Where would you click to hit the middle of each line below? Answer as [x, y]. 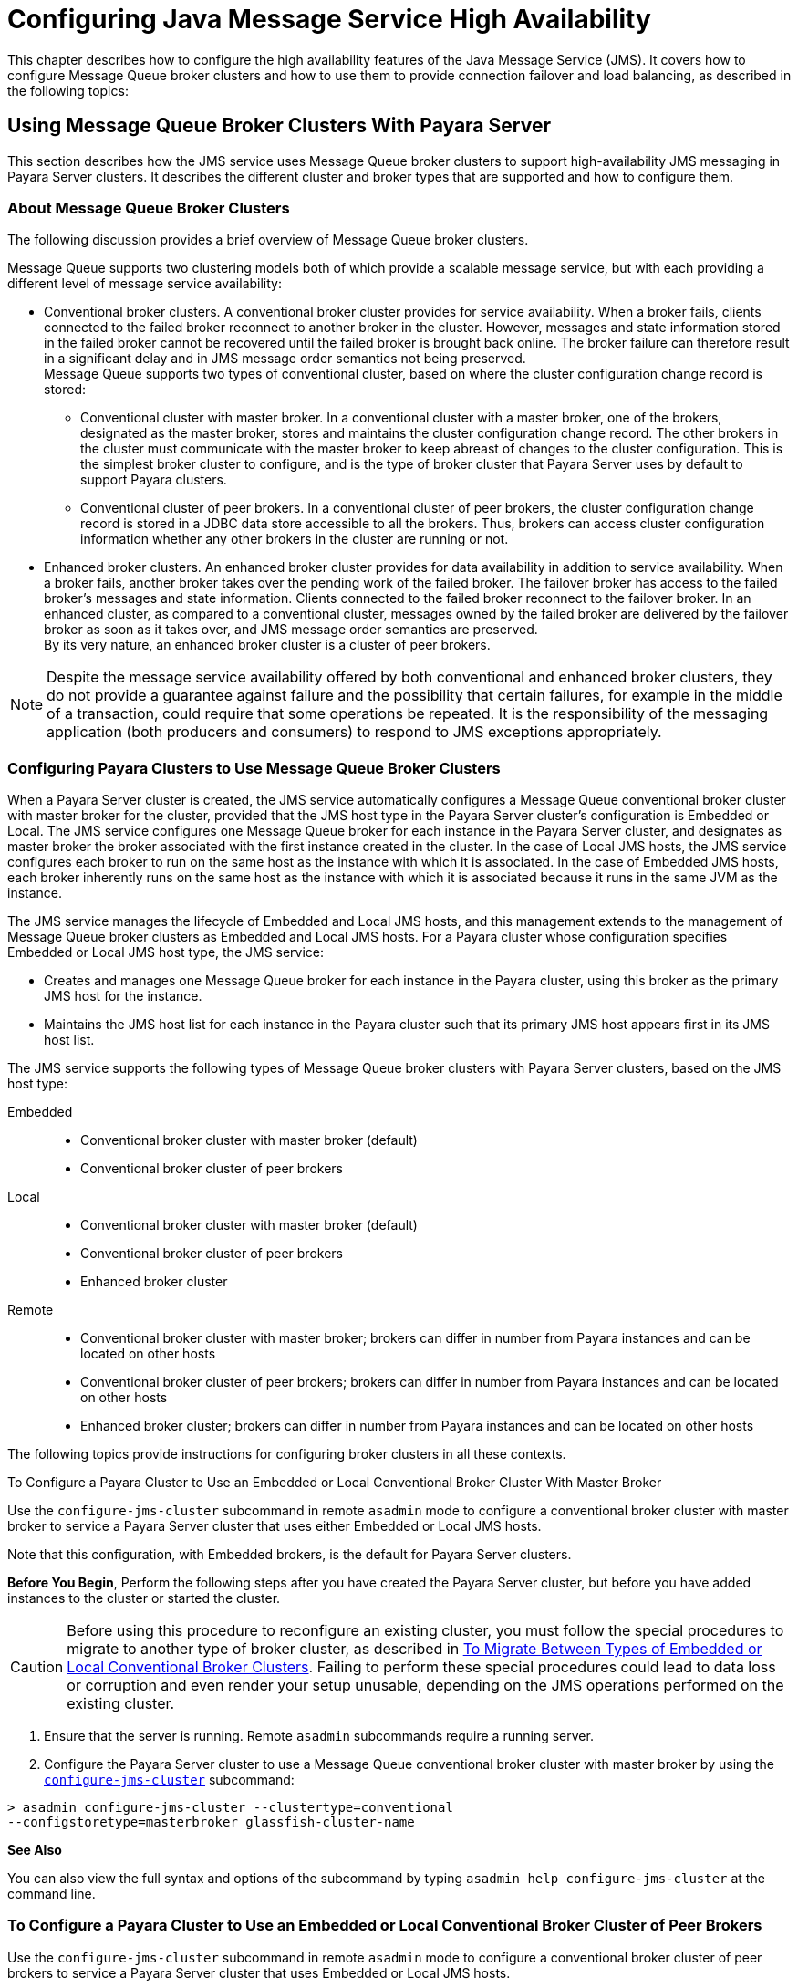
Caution [37, 1667]
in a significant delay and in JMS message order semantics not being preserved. [285, 359]
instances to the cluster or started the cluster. [144, 1598]
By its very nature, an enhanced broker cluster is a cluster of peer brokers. [267, 645]
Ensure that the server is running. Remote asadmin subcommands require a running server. [319, 1736]
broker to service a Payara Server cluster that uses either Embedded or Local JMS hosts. [275, 1526]
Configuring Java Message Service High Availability [329, 19]
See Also [35, 1850]
